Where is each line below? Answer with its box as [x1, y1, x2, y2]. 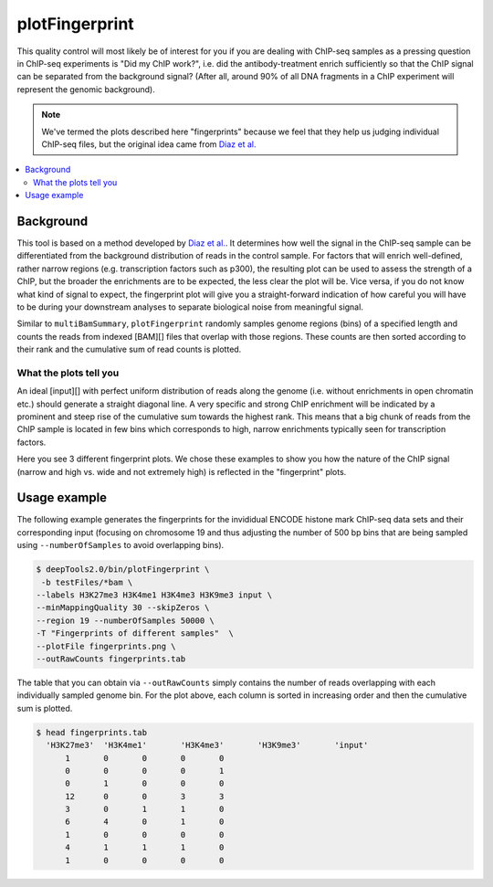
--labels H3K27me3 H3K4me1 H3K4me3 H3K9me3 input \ [36, 590, 273, 600]
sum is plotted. [16, 702, 73, 713]
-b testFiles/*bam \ [41, 576, 133, 587]
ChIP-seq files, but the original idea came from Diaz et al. [41, 138, 257, 150]
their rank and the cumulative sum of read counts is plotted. [16, 343, 242, 355]
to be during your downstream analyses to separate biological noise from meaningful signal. [16, 301, 364, 312]
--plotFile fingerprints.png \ [36, 640, 177, 651]
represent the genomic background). [16, 83, 155, 95]
